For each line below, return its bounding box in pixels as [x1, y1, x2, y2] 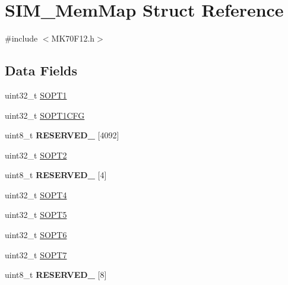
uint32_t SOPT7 [5, 248, 67, 261]
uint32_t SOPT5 [5, 208, 67, 221]
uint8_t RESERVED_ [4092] [5, 129, 119, 141]
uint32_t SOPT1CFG [5, 109, 85, 121]
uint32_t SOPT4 [5, 188, 67, 201]
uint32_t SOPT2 [5, 148, 67, 161]
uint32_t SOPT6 [5, 229, 67, 241]
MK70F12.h [51, 32, 95, 45]
